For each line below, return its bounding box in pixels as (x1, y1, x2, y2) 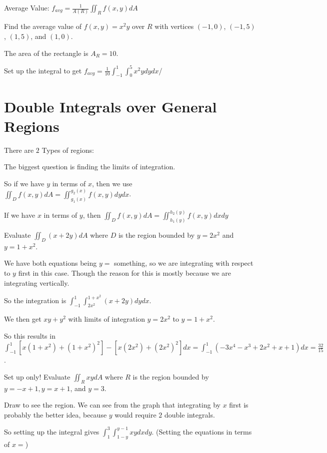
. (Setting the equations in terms (151, 426, 252, 437)
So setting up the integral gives (4, 426, 99, 437)
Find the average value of (4, 21, 82, 31)
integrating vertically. (4, 277, 69, 288)
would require (114, 409, 156, 420)
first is (229, 400, 248, 410)
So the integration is (4, 295, 66, 306)
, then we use (91, 178, 132, 188)
